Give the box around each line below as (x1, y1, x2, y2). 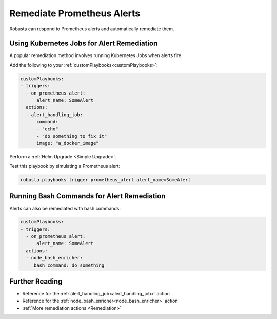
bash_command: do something (33, 262, 105, 268)
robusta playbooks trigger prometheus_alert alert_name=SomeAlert (20, 177, 191, 182)
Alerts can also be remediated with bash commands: (9, 205, 121, 212)
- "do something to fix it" (36, 133, 107, 139)
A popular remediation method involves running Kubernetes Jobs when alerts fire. (9, 52, 183, 59)
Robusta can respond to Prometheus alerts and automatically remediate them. (9, 26, 174, 32)
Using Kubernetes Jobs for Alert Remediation (9, 39, 158, 48)
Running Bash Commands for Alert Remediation (9, 192, 166, 200)
